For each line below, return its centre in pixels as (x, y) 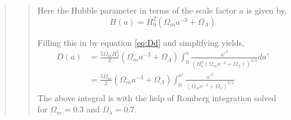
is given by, (267, 10)
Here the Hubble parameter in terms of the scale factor (137, 10)
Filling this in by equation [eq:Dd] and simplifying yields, (141, 42)
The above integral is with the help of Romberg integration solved (157, 97)
